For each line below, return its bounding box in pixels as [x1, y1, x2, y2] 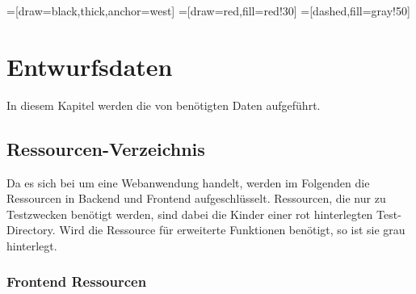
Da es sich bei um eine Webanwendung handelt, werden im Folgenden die [6, 174, 370, 191]
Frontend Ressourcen [6, 271, 147, 292]
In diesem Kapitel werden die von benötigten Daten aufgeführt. [6, 96, 321, 113]
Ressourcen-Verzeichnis [6, 136, 205, 161]
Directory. [6, 221, 56, 238]
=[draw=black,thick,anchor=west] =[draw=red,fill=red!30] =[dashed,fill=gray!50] [6, 2, 410, 19]
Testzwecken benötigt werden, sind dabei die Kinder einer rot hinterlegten [6, 205, 373, 222]
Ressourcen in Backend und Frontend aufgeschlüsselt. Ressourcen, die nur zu [6, 190, 386, 207]
